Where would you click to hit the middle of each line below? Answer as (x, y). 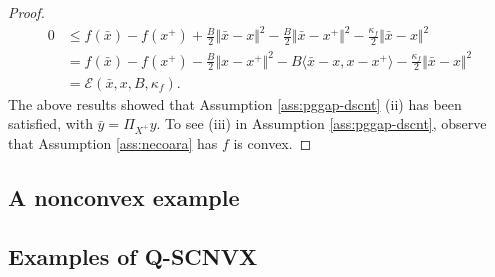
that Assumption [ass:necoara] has (113, 143)
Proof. (26, 12)
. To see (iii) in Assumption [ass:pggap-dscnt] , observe (321, 123)
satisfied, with (50, 123)
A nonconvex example (124, 197)
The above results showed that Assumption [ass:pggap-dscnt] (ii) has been (235, 103)
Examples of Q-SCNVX (133, 255)
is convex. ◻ (272, 143)
